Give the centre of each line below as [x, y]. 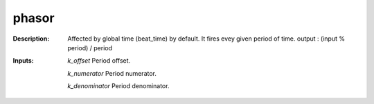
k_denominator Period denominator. [118, 86]
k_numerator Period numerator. [112, 73]
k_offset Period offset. [99, 61]
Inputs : [23, 61]
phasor [34, 18]
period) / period [90, 48]
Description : [31, 39]
